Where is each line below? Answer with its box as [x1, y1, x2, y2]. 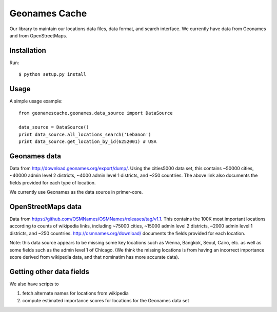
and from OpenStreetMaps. [9, 32, 68, 38]
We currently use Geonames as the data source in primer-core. [9, 189, 143, 195]
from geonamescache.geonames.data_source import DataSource [18, 110, 173, 116]
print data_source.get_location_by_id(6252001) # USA [18, 139, 156, 144]
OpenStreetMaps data [9, 202, 82, 211]
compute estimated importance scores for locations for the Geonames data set [22, 297, 189, 303]
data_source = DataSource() [18, 124, 89, 130]
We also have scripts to [9, 281, 59, 287]
